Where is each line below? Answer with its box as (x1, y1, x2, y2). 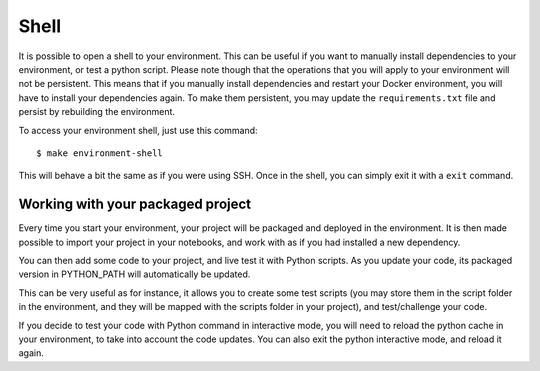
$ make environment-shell (36, 147, 164, 159)
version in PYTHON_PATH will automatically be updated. (18, 268, 251, 280)
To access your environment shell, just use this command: (18, 124, 259, 136)
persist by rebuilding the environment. (18, 106, 175, 118)
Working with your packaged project (18, 196, 252, 213)
